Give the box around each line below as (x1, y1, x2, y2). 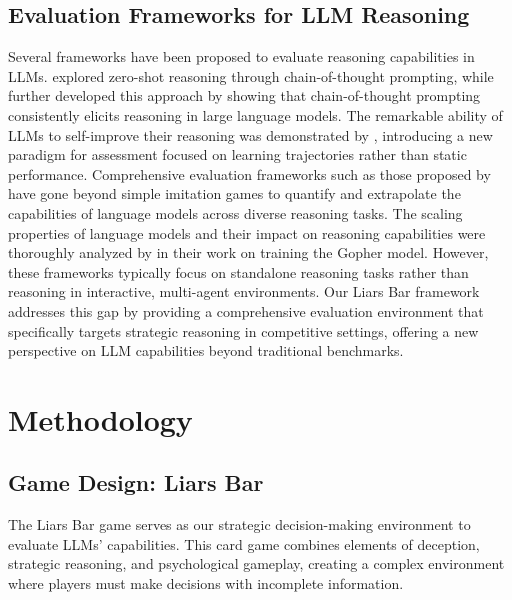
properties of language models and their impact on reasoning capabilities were (8, 222, 486, 243)
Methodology (8, 398, 193, 439)
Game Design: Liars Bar (8, 467, 264, 498)
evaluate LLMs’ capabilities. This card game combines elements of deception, (8, 533, 480, 554)
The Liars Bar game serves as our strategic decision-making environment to (8, 514, 471, 535)
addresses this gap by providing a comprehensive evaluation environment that (8, 300, 484, 321)
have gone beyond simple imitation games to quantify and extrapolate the (8, 183, 461, 204)
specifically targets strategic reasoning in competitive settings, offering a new (8, 320, 479, 341)
